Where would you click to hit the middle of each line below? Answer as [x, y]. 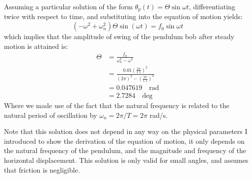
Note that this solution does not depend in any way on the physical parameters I [126, 131]
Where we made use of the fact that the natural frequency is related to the [117, 105]
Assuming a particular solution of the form [69, 6]
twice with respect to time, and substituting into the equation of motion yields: [123, 16]
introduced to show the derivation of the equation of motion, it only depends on [124, 141]
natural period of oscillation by [51, 115]
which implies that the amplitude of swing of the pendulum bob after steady [119, 36]
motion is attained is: [36, 46]
